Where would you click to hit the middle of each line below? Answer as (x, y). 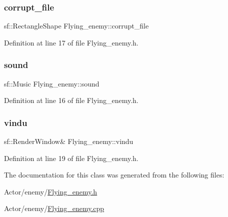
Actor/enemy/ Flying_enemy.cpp (54, 208)
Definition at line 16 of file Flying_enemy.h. (71, 100)
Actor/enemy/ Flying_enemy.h (51, 191)
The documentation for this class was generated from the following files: (114, 175)
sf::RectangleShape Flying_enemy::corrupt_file (76, 26)
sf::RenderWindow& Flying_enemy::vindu (69, 141)
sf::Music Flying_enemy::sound (52, 83)
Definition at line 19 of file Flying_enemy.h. (71, 158)
